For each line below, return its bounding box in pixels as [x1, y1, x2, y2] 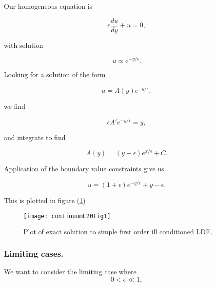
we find [4, 101, 25, 111]
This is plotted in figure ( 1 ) [4, 195, 86, 205]
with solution [4, 40, 43, 50]
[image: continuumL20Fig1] [23, 212, 111, 220]
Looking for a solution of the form [4, 69, 106, 80]
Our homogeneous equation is [4, 1, 93, 11]
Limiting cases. [4, 247, 64, 259]
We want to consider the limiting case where [4, 266, 137, 277]
